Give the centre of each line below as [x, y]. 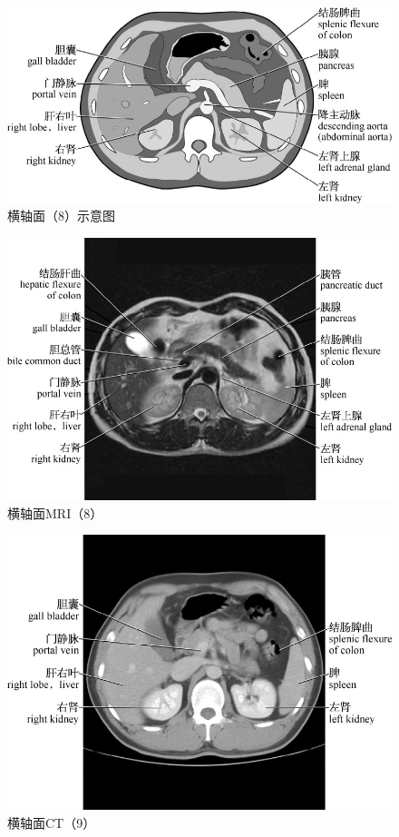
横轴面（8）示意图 [61, 216]
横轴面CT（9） [52, 822]
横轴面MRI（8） [55, 512]
